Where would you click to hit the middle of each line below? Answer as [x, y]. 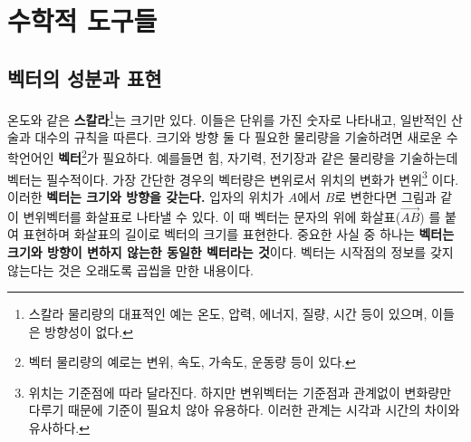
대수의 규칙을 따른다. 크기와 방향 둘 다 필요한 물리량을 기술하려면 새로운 [239, 136]
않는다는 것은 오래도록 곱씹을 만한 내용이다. [130, 269]
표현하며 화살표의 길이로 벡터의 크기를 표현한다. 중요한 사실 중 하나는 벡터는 [239, 234]
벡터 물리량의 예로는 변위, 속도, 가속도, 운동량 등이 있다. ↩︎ [192, 362]
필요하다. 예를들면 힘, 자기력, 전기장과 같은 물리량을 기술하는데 [280, 158]
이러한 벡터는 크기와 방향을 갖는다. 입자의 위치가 [146, 196]
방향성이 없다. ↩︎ [89, 331]
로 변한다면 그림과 [385, 196]
